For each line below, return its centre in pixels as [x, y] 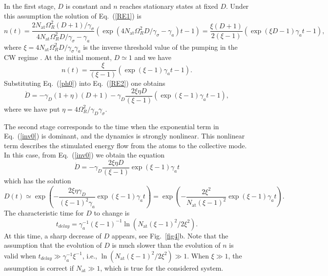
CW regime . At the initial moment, [58, 57]
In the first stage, [30, 6]
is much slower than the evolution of [166, 245]
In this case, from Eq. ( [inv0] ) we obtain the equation [84, 155]
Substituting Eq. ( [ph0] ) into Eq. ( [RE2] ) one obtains [85, 83]
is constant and [88, 6]
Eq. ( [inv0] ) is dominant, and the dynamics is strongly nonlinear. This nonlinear [124, 136]
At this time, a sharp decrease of [53, 235]
